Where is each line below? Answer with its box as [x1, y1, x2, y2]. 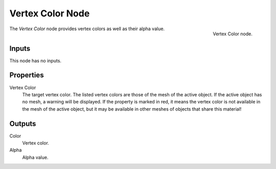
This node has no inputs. [9, 57, 61, 64]
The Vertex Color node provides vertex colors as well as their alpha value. [9, 26, 165, 32]
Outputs [9, 119, 36, 128]
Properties [9, 71, 44, 79]
